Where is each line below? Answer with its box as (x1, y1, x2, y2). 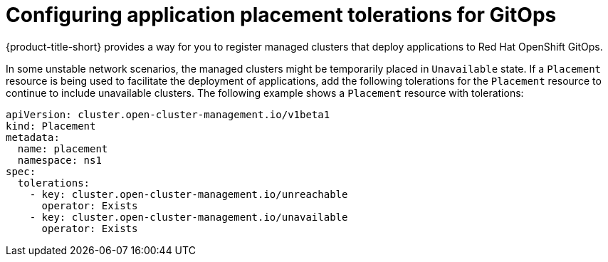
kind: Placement (6, 120, 96, 132)
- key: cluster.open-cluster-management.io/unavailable (29, 211, 348, 223)
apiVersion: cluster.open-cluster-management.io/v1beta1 (6, 108, 330, 120)
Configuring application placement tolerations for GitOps (6, 3, 557, 27)
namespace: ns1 (17, 154, 102, 166)
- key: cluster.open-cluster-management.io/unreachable (29, 188, 348, 200)
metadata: (6, 131, 60, 143)
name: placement (17, 142, 108, 154)
